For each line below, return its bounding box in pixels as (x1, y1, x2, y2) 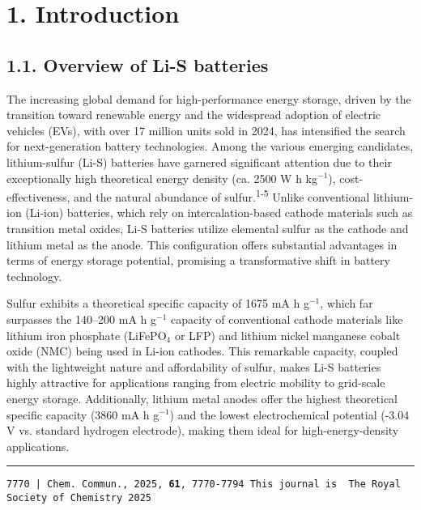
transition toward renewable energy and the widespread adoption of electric (6, 106, 381, 123)
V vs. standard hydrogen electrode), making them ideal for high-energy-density (6, 422, 399, 439)
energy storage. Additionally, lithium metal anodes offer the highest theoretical (6, 389, 398, 406)
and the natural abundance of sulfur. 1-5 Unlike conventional (73, 186, 370, 205)
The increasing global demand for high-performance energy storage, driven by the (6, 90, 411, 107)
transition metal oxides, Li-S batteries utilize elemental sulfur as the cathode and (6, 219, 409, 236)
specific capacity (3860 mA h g (6, 406, 159, 423)
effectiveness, (6, 188, 70, 205)
